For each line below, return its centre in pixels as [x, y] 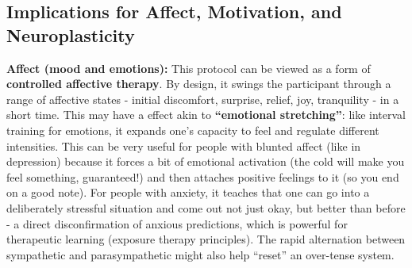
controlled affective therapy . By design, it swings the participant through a [199, 84]
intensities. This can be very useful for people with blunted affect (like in [184, 145]
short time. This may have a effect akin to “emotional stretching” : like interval [206, 115]
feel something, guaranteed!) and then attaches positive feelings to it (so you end [203, 176]
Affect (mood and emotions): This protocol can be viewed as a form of [189, 68]
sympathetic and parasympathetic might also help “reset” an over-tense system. [200, 254]
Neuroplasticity [71, 34]
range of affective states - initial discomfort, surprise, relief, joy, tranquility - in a [203, 99]
